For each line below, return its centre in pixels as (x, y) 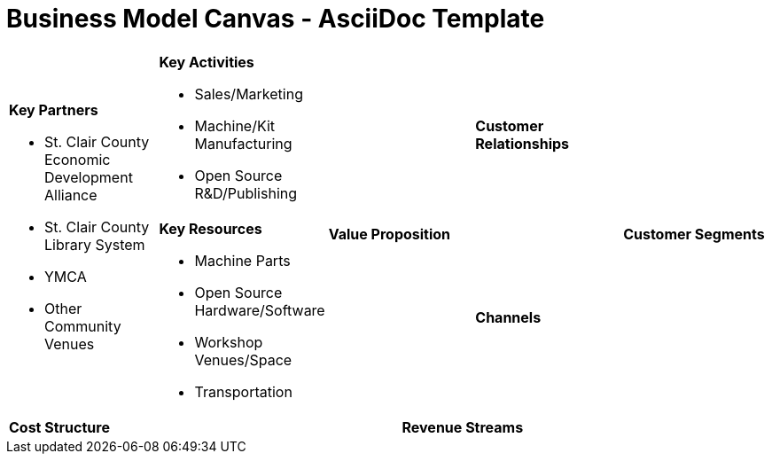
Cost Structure (59, 427)
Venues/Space (243, 359)
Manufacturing (243, 143)
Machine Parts (242, 260)
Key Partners (54, 109)
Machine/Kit (235, 125)
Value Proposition (390, 234)
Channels (508, 317)
